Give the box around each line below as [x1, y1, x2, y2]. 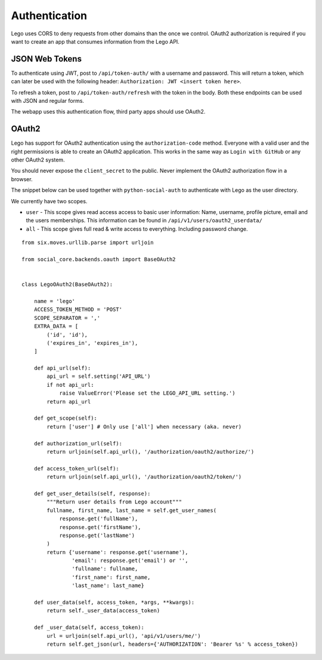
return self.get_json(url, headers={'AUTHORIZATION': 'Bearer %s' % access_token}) [47, 640, 298, 647]
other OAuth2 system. [11, 156, 65, 164]
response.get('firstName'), [59, 524, 141, 530]
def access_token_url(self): [33, 465, 119, 472]
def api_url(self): [33, 365, 91, 372]
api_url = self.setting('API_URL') [47, 373, 151, 380]
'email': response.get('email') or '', [72, 557, 188, 564]
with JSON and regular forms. [11, 97, 85, 105]
